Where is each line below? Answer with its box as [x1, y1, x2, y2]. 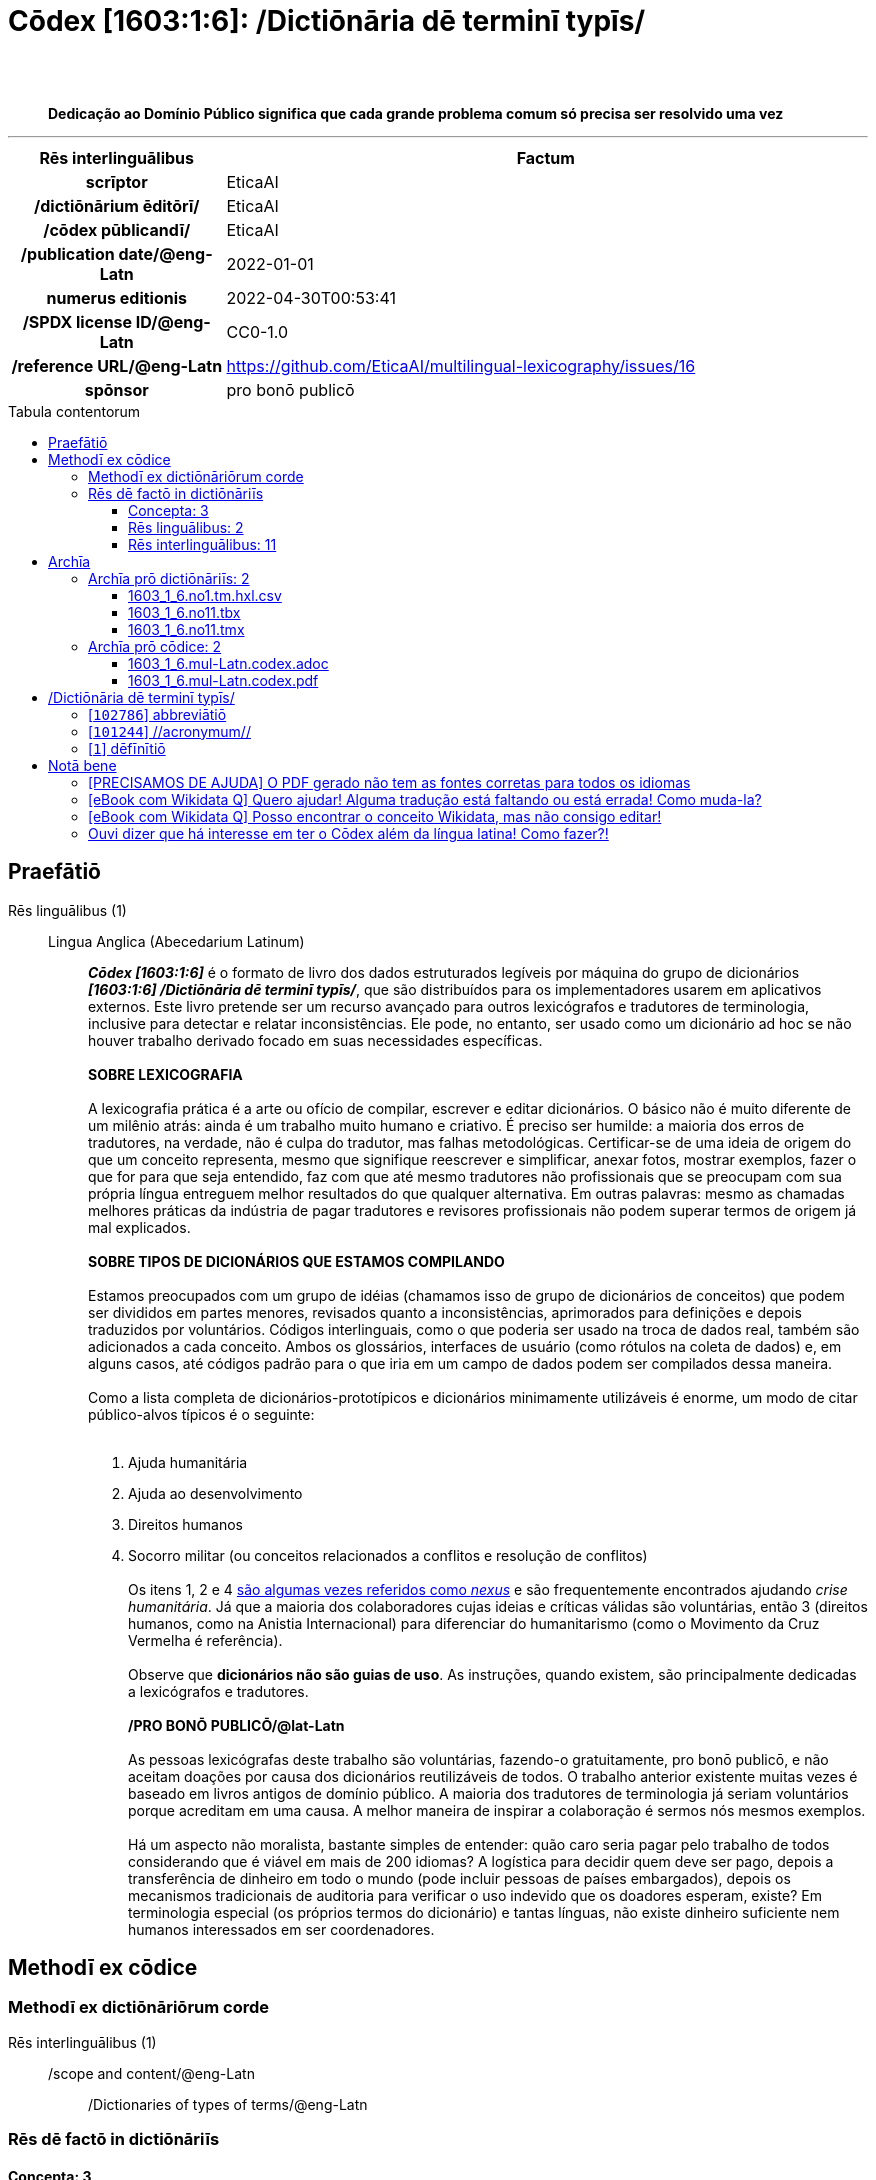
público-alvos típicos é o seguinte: [88, 1405, 315, 1423]
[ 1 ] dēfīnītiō [88, 739, 166, 757]
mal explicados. [88, 1218, 191, 1236]
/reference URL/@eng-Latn [11, 355, 223, 376]
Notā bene [48, 756, 117, 774]
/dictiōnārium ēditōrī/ [34, 195, 200, 216]
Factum [516, 147, 575, 168]
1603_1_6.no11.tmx [128, 620, 245, 638]
